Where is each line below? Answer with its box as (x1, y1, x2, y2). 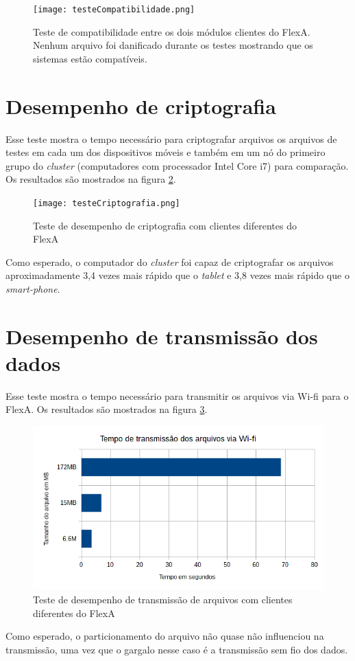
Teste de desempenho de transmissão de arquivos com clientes (33, 592, 293, 606)
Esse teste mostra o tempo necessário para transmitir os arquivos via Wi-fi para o (5, 388, 349, 403)
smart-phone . (5, 281, 60, 295)
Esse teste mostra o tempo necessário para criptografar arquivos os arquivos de (5, 131, 337, 146)
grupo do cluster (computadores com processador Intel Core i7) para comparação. (5, 158, 349, 172)
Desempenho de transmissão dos (5, 322, 318, 350)
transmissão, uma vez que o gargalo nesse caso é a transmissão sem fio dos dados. (5, 642, 348, 656)
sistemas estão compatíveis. (33, 51, 147, 65)
